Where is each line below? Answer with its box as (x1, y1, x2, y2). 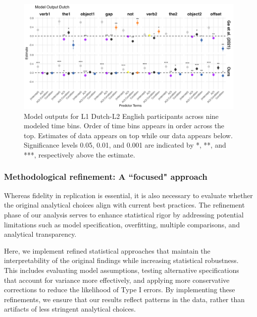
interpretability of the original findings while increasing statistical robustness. (4, 255, 239, 265)
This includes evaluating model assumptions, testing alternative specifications (4, 264, 239, 275)
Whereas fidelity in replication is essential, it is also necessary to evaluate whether (4, 190, 253, 200)
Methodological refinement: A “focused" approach (4, 170, 207, 183)
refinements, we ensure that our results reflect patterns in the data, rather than (4, 294, 245, 304)
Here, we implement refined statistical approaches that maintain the (4, 245, 210, 256)
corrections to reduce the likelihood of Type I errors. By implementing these (4, 284, 235, 295)
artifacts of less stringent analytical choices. (4, 304, 136, 314)
